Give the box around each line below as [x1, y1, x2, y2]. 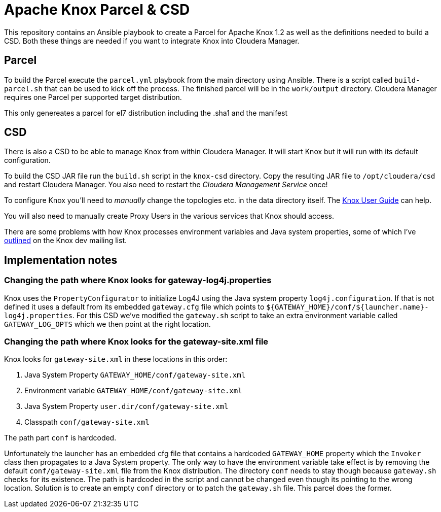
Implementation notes [4, 253, 118, 266]
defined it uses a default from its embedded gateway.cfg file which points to [4, 302, 265, 311]
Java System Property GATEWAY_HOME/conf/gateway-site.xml [24, 370, 246, 380]
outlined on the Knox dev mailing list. [4, 236, 127, 245]
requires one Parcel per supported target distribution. [4, 92, 182, 101]
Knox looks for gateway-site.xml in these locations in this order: [4, 355, 228, 364]
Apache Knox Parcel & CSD [4, 1, 190, 18]
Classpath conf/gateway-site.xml [24, 418, 150, 427]
